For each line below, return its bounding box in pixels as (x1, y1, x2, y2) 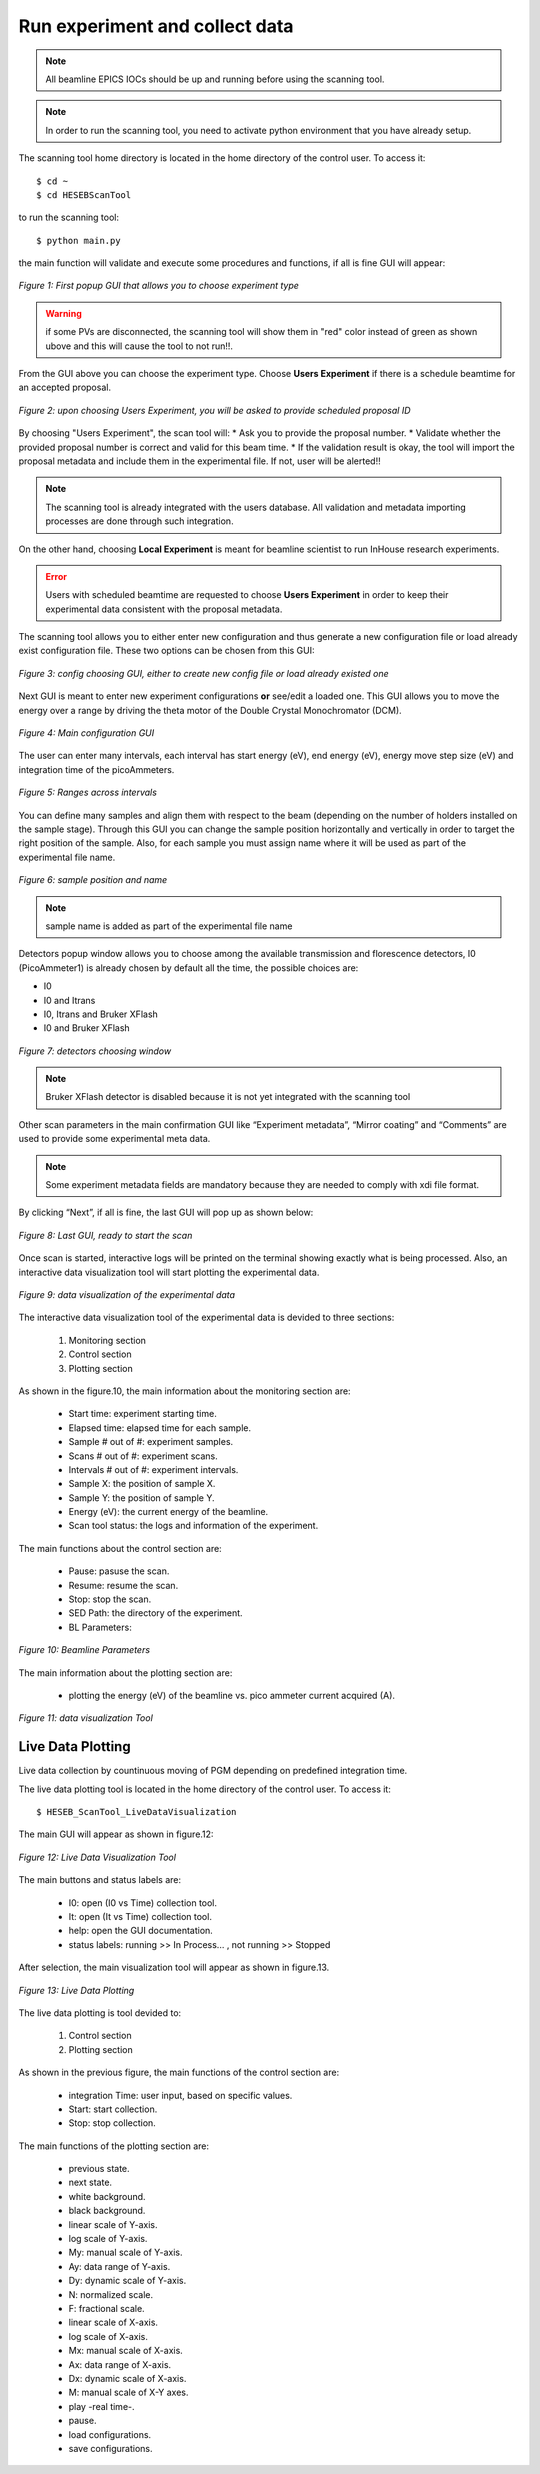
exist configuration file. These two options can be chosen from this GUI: (18, 645, 315, 657)
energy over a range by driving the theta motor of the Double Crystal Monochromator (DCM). (18, 704, 402, 716)
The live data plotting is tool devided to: (18, 2006, 182, 2019)
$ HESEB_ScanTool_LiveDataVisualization (36, 1806, 237, 1818)
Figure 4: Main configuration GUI (18, 727, 155, 739)
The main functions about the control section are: (18, 1542, 222, 1554)
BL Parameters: (68, 1621, 132, 1633)
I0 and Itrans (43, 994, 96, 1006)
